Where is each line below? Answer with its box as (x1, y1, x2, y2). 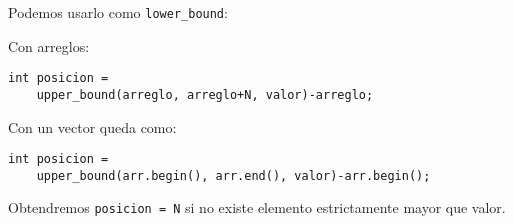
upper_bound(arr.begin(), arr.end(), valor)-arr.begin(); (36, 168, 431, 183)
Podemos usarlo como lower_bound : (8, 2, 228, 22)
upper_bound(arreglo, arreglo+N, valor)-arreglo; (36, 87, 374, 102)
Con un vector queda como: (8, 116, 177, 137)
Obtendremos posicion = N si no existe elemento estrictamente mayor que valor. (8, 197, 506, 218)
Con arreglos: (8, 35, 90, 56)
